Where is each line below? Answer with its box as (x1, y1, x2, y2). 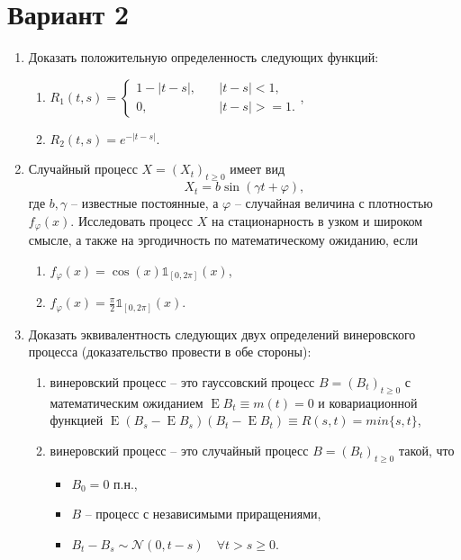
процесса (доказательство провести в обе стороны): (28, 342, 312, 361)
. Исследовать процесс (70, 211, 194, 230)
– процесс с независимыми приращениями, (85, 504, 321, 523)
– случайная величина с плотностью (234, 194, 433, 212)
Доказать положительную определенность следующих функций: (28, 48, 379, 67)
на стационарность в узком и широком (211, 211, 423, 230)
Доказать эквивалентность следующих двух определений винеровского (28, 324, 416, 343)
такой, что (398, 440, 455, 459)
